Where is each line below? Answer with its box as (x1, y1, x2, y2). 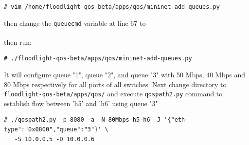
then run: (4, 36, 32, 47)
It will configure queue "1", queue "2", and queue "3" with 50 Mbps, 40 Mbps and (4, 70, 245, 80)
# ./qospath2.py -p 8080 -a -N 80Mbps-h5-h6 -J (4, 116, 161, 124)
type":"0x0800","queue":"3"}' (4, 126, 102, 133)
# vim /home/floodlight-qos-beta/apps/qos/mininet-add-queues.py (4, 3, 220, 10)
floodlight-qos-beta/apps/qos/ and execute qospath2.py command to (4, 89, 223, 99)
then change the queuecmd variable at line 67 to (4, 18, 146, 28)
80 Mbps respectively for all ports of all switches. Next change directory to (4, 79, 227, 89)
